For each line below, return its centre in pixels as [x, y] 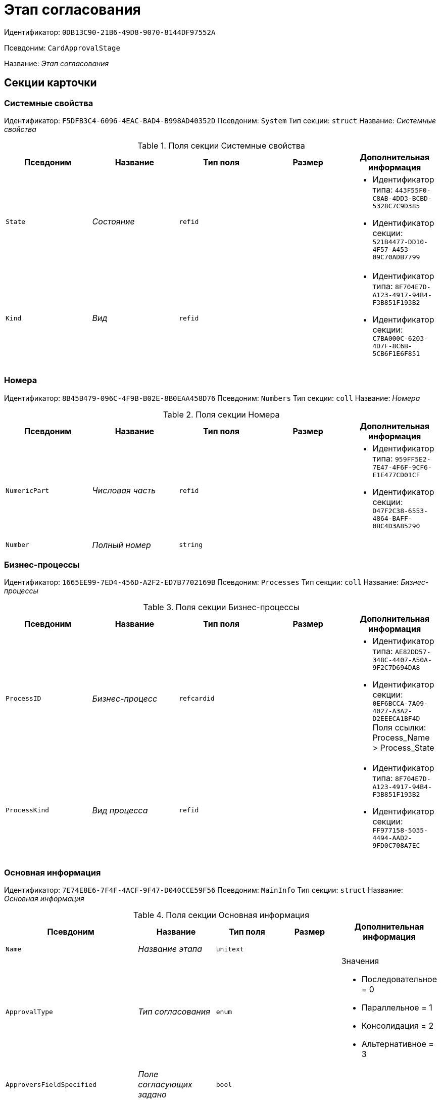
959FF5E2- [413, 459]
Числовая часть [124, 491]
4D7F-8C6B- [392, 346]
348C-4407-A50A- [402, 660]
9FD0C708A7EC [396, 846]
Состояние [113, 222]
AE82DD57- [413, 652]
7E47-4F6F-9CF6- [402, 467]
